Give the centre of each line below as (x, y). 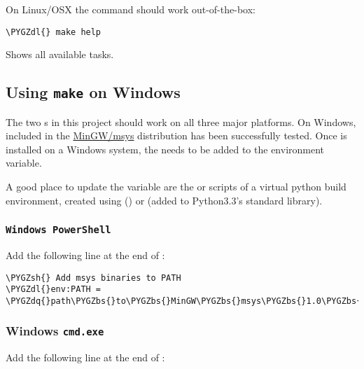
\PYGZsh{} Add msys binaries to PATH (93, 278)
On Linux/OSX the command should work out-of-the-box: (131, 9)
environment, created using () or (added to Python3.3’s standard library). (164, 200)
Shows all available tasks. (60, 54)
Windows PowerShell (58, 230)
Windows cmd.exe (55, 331)
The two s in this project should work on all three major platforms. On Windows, (181, 121)
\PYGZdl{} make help (54, 32)
